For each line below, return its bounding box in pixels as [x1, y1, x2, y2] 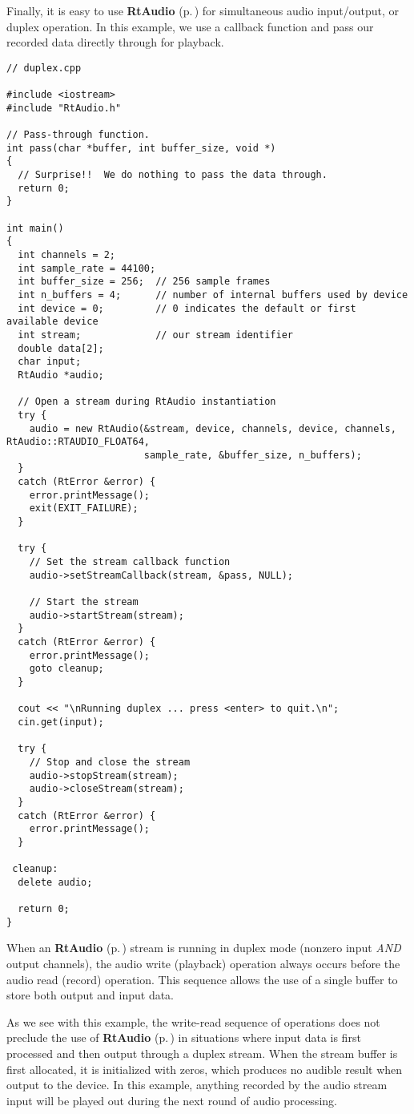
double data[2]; [18, 342, 104, 354]
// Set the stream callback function [29, 556, 231, 568]
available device [6, 316, 98, 328]
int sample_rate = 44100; [18, 262, 156, 274]
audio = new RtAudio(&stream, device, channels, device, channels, [29, 422, 396, 434]
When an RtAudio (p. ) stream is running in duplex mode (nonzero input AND [6, 939, 401, 956]
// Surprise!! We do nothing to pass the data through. [18, 169, 328, 181]
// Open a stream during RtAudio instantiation [18, 396, 276, 408]
